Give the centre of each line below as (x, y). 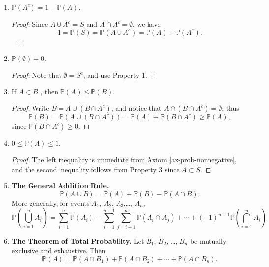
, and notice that (136, 108)
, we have (147, 24)
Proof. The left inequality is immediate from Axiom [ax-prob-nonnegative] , (124, 159)
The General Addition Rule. (60, 186)
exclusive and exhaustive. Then (59, 251)
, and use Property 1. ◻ (120, 75)
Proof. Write (30, 108)
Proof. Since (30, 24)
